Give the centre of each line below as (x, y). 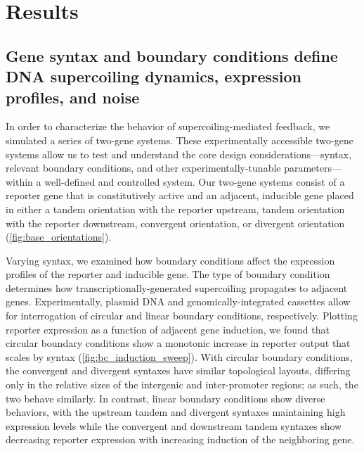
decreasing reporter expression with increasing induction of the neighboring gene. (180, 439)
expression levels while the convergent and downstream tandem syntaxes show (174, 425)
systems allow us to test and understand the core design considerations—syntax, (179, 154)
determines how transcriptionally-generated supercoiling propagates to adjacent (177, 287)
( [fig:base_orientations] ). (59, 237)
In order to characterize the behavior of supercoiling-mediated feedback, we (168, 126)
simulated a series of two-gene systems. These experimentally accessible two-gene (180, 140)
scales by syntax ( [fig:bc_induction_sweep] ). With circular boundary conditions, (179, 356)
